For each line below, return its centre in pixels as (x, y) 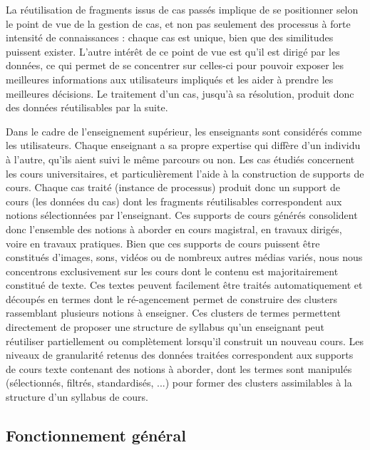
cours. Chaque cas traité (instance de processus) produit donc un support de (173, 187)
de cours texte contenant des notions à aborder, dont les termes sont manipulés (179, 368)
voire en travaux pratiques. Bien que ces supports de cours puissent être (163, 243)
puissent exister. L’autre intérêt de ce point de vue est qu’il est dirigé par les (173, 51)
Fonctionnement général (96, 435)
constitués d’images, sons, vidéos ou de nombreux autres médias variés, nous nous (184, 257)
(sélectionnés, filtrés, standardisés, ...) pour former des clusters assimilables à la (179, 383)
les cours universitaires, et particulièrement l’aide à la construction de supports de (185, 173)
